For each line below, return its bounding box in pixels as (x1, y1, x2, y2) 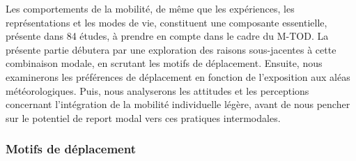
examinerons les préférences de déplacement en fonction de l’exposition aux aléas (6, 69, 350, 84)
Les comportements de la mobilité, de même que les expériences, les (6, 1, 295, 15)
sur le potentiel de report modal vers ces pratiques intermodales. (6, 110, 281, 125)
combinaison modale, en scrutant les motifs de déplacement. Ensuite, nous (6, 56, 323, 70)
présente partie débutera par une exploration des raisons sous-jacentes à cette (6, 42, 336, 56)
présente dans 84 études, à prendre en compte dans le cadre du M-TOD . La (6, 29, 329, 43)
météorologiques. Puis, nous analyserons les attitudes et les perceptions (6, 83, 309, 98)
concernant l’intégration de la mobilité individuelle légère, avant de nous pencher (6, 97, 350, 112)
